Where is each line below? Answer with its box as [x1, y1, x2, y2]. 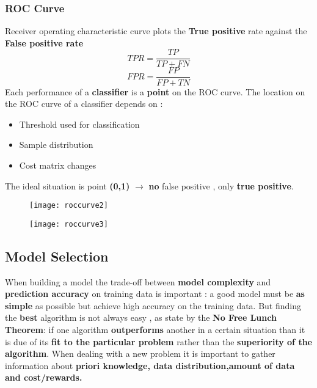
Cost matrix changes [19, 158, 97, 171]
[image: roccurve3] [29, 219, 108, 229]
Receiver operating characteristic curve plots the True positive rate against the [5, 24, 307, 37]
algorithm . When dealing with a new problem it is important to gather [5, 347, 275, 360]
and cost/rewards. [5, 371, 82, 384]
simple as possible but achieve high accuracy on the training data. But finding [5, 299, 302, 312]
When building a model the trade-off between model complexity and [5, 275, 271, 288]
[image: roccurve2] [29, 201, 108, 210]
